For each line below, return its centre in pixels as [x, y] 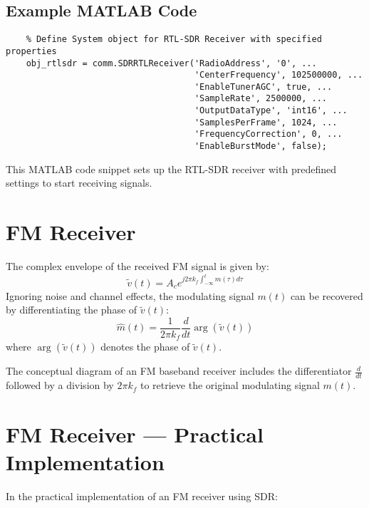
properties [31, 51]
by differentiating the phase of [72, 310]
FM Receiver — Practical [135, 434]
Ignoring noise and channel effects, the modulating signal [130, 295]
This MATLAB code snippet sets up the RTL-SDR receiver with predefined [171, 169]
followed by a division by [60, 385]
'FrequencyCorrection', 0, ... [268, 134]
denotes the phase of [145, 347]
